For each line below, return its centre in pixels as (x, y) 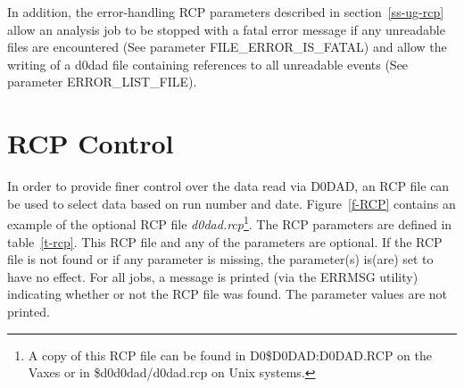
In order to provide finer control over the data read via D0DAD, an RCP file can (228, 186)
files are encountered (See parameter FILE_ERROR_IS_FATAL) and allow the (227, 47)
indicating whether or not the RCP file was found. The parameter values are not (228, 294)
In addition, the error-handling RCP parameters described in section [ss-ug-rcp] (226, 12)
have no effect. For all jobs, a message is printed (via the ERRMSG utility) (213, 276)
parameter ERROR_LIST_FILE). (102, 82)
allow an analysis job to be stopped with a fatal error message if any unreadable (226, 29)
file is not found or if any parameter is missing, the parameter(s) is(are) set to (220, 259)
